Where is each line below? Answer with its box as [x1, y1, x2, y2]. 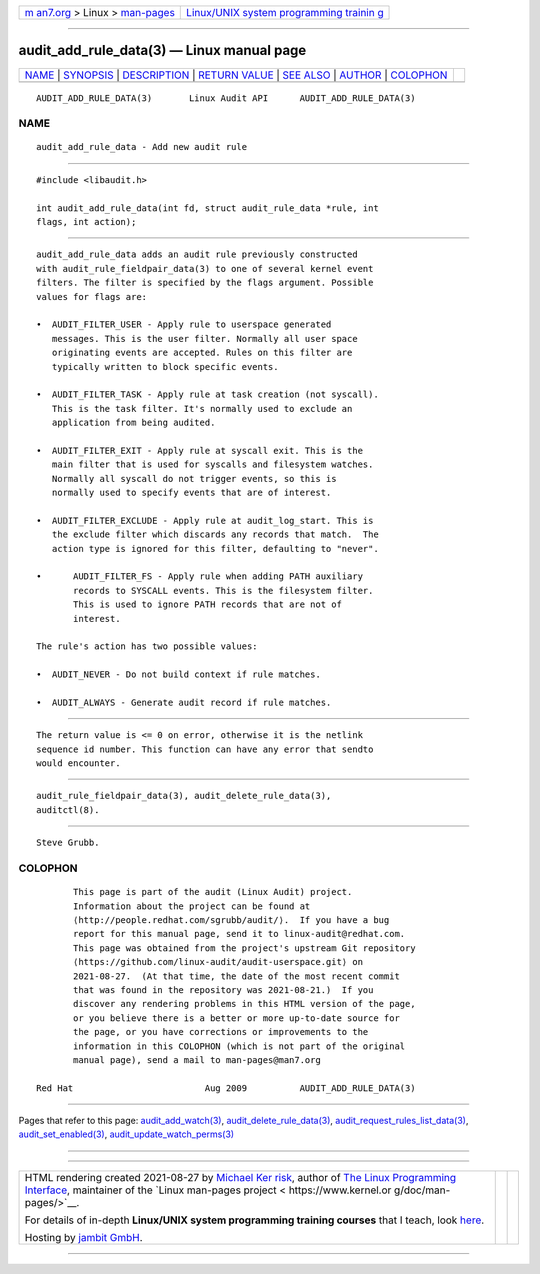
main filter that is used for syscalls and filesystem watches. [51, 459, 374, 470]
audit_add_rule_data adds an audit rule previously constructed [36, 249, 359, 260]
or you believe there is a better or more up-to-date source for [73, 1012, 400, 1024]
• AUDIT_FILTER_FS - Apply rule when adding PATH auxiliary [36, 571, 364, 582]
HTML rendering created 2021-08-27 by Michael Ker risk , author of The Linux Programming [24, 1170, 457, 1184]
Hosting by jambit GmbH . [24, 1230, 144, 1244]
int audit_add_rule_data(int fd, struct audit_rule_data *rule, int [36, 202, 379, 214]
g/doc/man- [393, 1183, 451, 1197]
